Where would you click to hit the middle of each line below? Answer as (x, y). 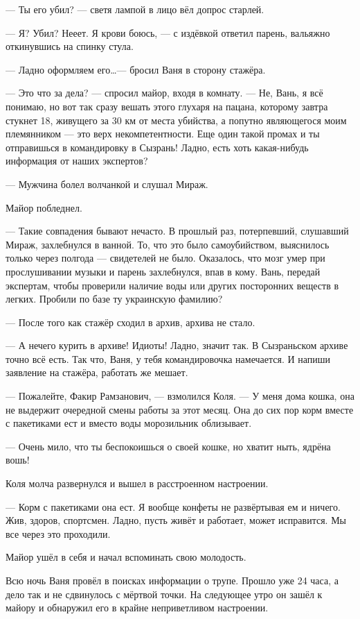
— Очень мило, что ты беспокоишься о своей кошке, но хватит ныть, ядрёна (168, 446)
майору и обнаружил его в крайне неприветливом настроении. (137, 608)
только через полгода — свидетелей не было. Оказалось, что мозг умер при (165, 258)
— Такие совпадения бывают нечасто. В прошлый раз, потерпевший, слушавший (177, 231)
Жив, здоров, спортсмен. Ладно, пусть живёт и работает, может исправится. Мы (176, 520)
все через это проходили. (58, 533)
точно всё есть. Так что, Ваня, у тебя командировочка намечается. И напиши (168, 358)
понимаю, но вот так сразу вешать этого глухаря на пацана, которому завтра (167, 106)
